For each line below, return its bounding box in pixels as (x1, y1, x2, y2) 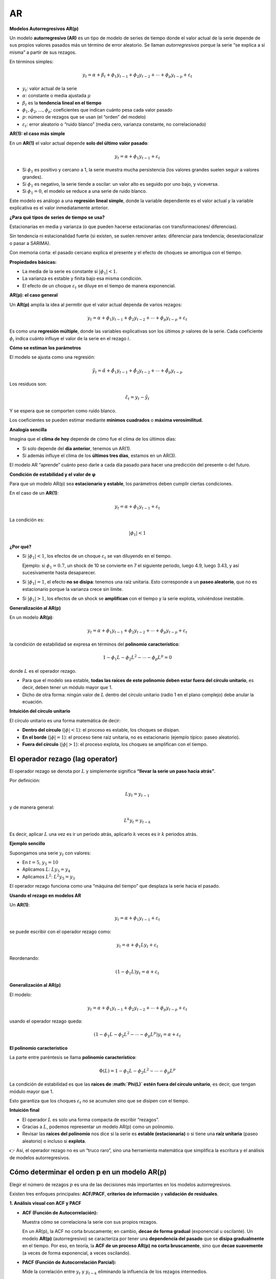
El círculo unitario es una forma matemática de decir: (9, 717, 121, 723)
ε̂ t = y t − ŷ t (125, 394, 150, 402)
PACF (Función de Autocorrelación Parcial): (22, 1259, 117, 1266)
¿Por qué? (9, 543, 32, 549)
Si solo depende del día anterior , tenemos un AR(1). (22, 445, 131, 451)
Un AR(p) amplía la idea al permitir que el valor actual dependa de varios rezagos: (9, 301, 182, 307)
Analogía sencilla (9, 426, 47, 432)
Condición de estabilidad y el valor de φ (9, 471, 96, 477)
